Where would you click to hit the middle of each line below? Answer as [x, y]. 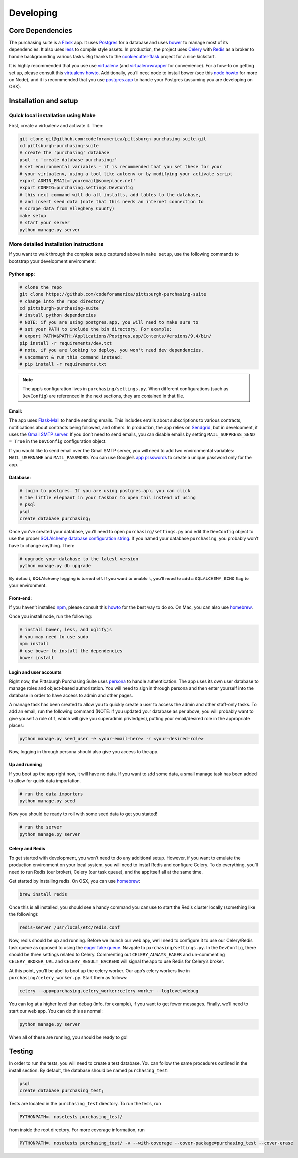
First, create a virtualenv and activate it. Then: [56, 125]
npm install [34, 644]
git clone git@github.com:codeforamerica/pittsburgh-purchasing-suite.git [113, 139]
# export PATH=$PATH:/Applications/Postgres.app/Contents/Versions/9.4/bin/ [116, 336]
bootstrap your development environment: [53, 261]
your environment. [28, 585]
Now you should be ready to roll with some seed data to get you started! [83, 814]
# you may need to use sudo [54, 637]
